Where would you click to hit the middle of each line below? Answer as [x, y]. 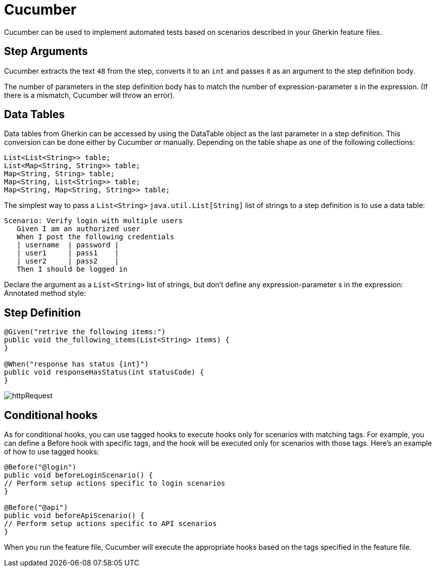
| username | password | [68, 245]
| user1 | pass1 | [68, 253]
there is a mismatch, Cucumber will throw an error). [90, 95]
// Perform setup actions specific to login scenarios [115, 483]
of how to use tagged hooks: [52, 452]
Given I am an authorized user [78, 229]
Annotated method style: [45, 293]
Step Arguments [46, 51]
